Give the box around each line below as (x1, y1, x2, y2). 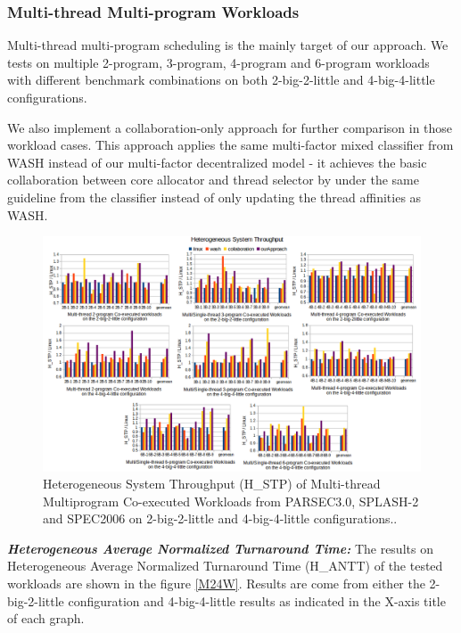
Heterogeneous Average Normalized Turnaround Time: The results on (7, 538, 433, 557)
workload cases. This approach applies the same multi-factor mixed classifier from (7, 136, 454, 154)
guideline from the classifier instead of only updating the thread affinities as (7, 187, 422, 206)
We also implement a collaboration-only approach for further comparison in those (7, 118, 453, 136)
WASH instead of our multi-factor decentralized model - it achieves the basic (7, 152, 427, 171)
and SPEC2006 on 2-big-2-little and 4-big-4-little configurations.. (43, 509, 398, 528)
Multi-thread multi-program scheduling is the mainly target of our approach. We (7, 36, 449, 54)
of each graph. (7, 609, 85, 628)
